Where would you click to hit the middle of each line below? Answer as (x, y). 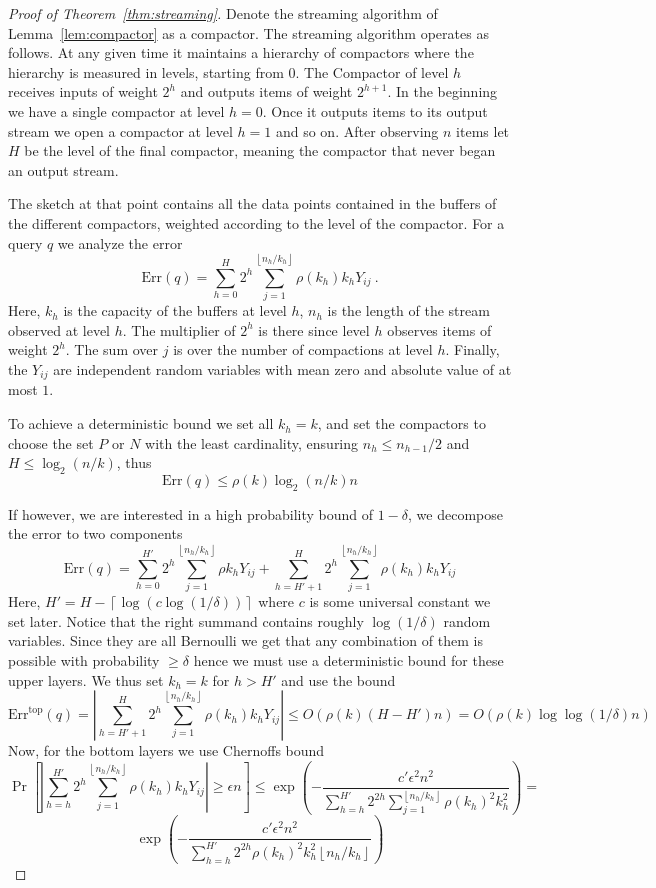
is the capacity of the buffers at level (175, 310)
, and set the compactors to (401, 423)
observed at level (59, 329)
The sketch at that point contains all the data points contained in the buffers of (252, 203)
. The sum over (112, 349)
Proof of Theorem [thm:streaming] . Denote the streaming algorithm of (223, 13)
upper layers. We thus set (86, 679)
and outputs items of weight (266, 91)
